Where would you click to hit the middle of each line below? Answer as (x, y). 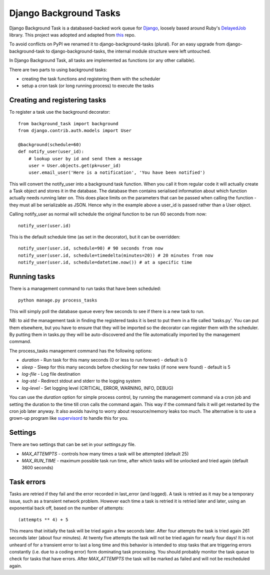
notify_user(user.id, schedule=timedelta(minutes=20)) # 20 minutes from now (116, 255)
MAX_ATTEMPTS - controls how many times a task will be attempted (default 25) (105, 454)
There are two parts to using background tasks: (58, 70)
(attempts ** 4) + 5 (43, 519)
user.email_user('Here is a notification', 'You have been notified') (117, 173)
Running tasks (32, 277)
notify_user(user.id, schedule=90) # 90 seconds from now (91, 248)
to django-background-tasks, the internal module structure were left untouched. (128, 51)
